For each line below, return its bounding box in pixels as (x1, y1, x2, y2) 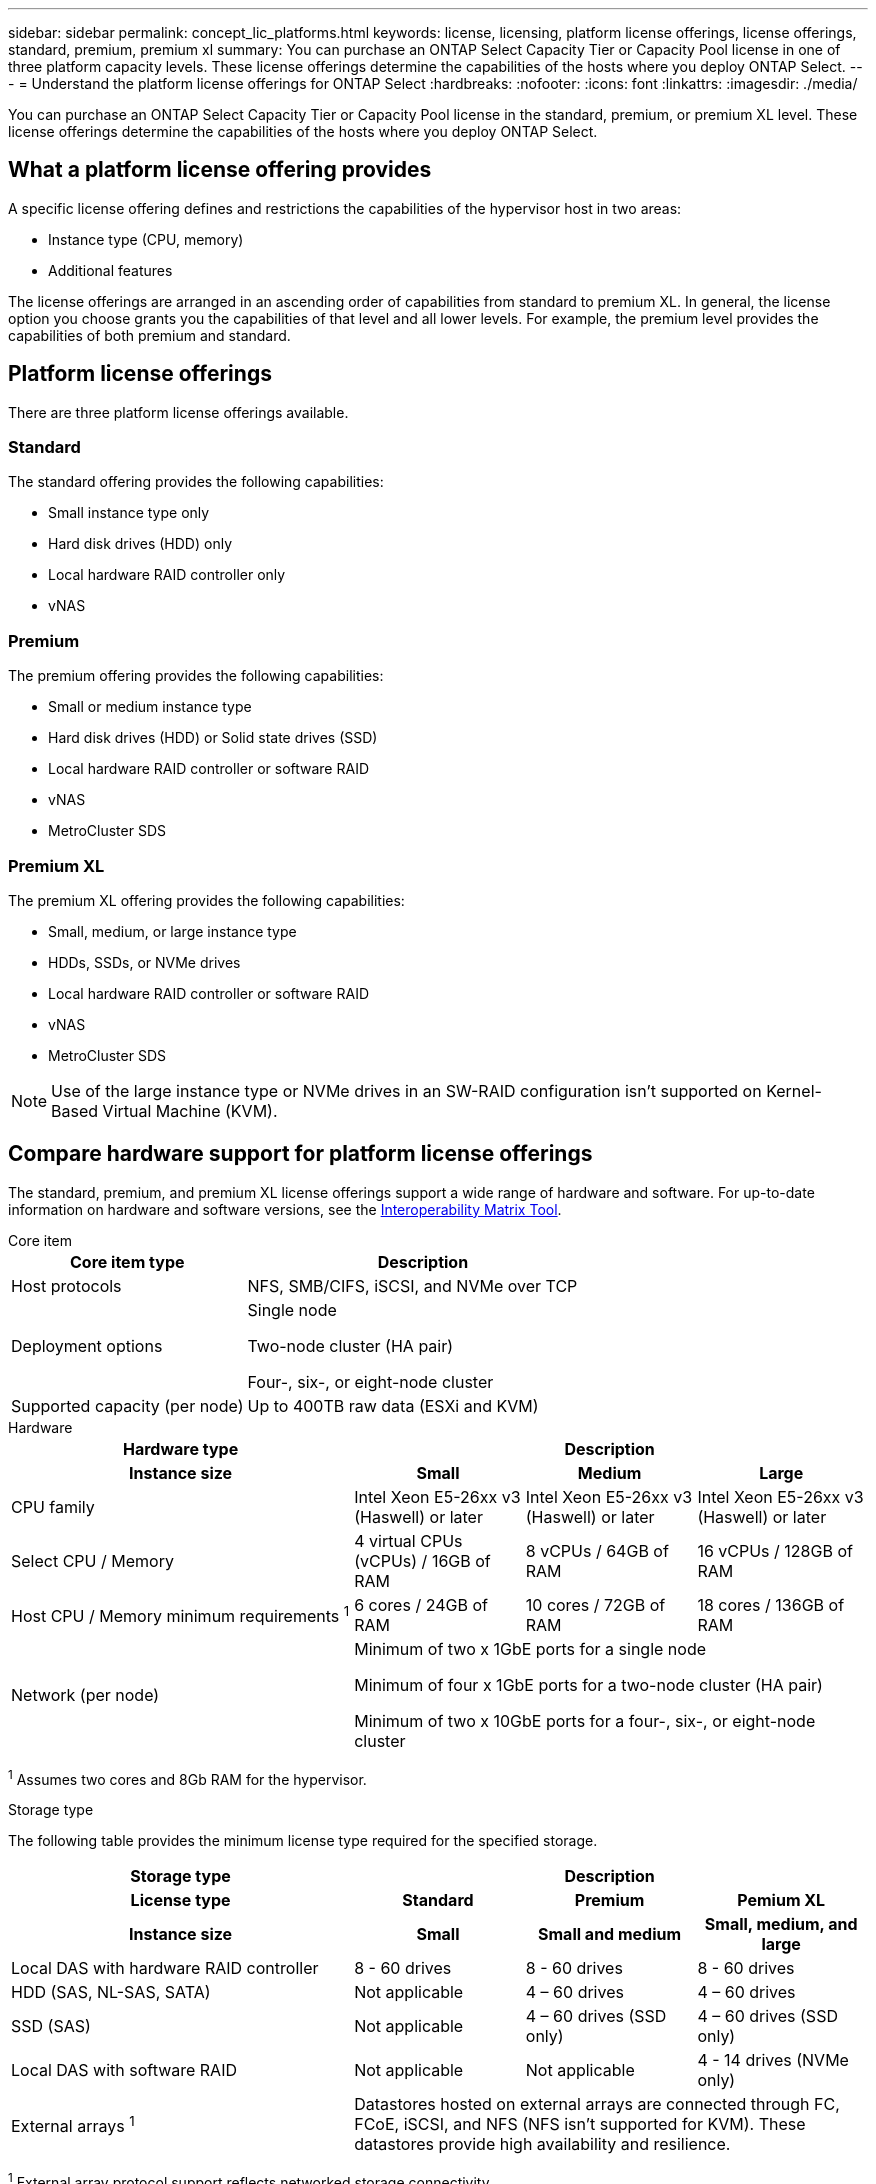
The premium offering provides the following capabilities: (8, 667, 384, 685)
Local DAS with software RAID (11, 2060, 237, 2081)
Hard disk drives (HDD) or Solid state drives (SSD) (48, 729, 378, 747)
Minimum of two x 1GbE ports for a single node (354, 1638, 707, 1659)
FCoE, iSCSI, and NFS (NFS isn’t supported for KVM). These (354, 2114, 806, 2135)
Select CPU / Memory (11, 1550, 174, 1571)
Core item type (69, 1251, 185, 1272)
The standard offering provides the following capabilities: (8, 473, 384, 491)
